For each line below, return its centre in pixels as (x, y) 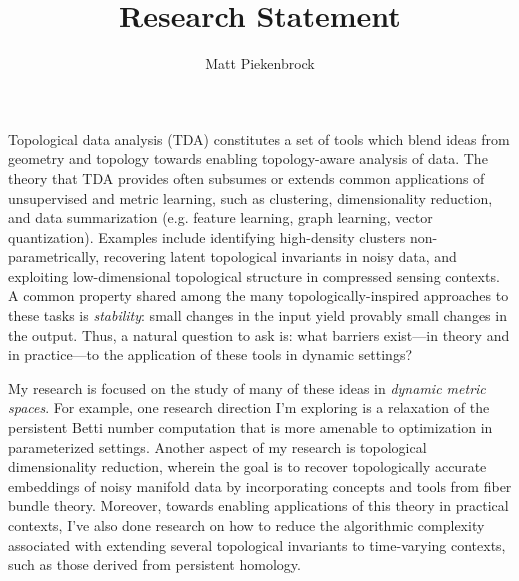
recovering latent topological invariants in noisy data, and (280, 256)
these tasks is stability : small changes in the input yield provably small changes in (257, 315)
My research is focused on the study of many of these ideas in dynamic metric (247, 387)
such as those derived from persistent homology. (154, 564)
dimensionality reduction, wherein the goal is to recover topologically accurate (247, 466)
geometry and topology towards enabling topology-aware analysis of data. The (248, 158)
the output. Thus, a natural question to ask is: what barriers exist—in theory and (259, 334)
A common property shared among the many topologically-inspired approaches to (258, 295)
